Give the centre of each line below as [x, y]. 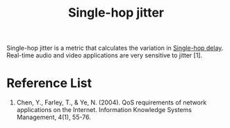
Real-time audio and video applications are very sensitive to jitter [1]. [105, 55]
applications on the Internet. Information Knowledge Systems [104, 110]
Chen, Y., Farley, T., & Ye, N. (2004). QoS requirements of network [112, 102]
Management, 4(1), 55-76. [54, 117]
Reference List [49, 83]
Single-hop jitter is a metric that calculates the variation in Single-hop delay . [115, 48]
